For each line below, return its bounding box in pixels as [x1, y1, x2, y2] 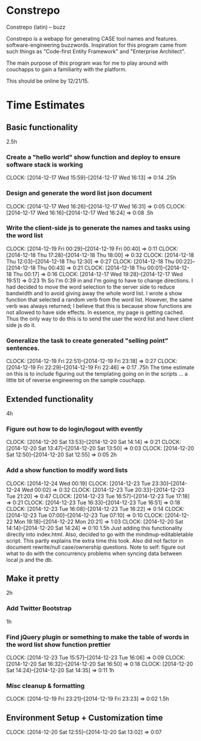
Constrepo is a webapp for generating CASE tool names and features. [6, 35, 178, 42]
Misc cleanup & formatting [6, 681, 85, 689]
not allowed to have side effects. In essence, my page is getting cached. [6, 309, 184, 316]
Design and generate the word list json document [6, 189, 153, 198]
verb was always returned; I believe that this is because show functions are [6, 302, 192, 309]
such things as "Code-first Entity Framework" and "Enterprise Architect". [6, 47, 186, 55]
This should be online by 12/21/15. [6, 77, 90, 84]
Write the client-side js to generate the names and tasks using [6, 224, 190, 232]
